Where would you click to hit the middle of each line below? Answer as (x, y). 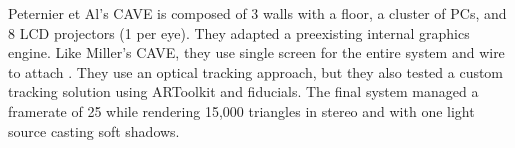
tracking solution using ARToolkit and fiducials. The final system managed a (243, 91)
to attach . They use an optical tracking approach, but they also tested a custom (256, 71)
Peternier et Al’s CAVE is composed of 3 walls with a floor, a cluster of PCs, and (257, 13)
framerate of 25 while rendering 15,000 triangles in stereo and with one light (241, 110)
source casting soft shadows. (94, 130)
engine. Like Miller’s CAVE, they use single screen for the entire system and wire (256, 52)
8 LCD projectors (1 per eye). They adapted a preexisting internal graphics (239, 32)
